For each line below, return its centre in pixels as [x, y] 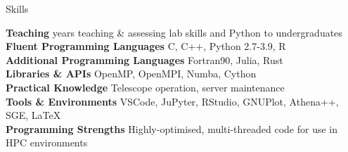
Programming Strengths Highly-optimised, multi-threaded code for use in [172, 128]
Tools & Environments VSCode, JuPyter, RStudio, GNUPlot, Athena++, [172, 101]
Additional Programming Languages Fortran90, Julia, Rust [144, 59]
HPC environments [47, 142]
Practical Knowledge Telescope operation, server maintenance [145, 87]
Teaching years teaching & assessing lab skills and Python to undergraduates [174, 32]
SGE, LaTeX [33, 115]
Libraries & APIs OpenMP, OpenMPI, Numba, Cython [131, 74]
